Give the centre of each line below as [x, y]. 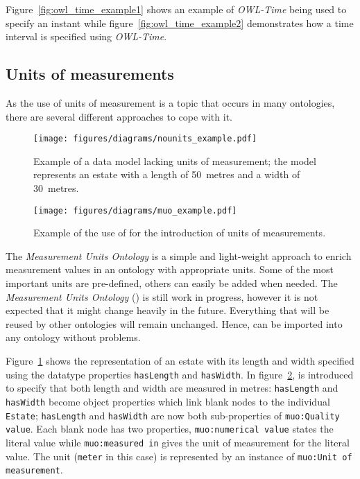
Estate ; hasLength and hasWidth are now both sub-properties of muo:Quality [173, 415]
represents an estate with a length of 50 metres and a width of [167, 174]
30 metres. [56, 188]
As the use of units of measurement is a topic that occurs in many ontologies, [170, 102]
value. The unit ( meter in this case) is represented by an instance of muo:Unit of [179, 456]
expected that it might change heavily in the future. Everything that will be [168, 310]
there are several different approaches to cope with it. [119, 116]
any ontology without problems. [73, 337]
